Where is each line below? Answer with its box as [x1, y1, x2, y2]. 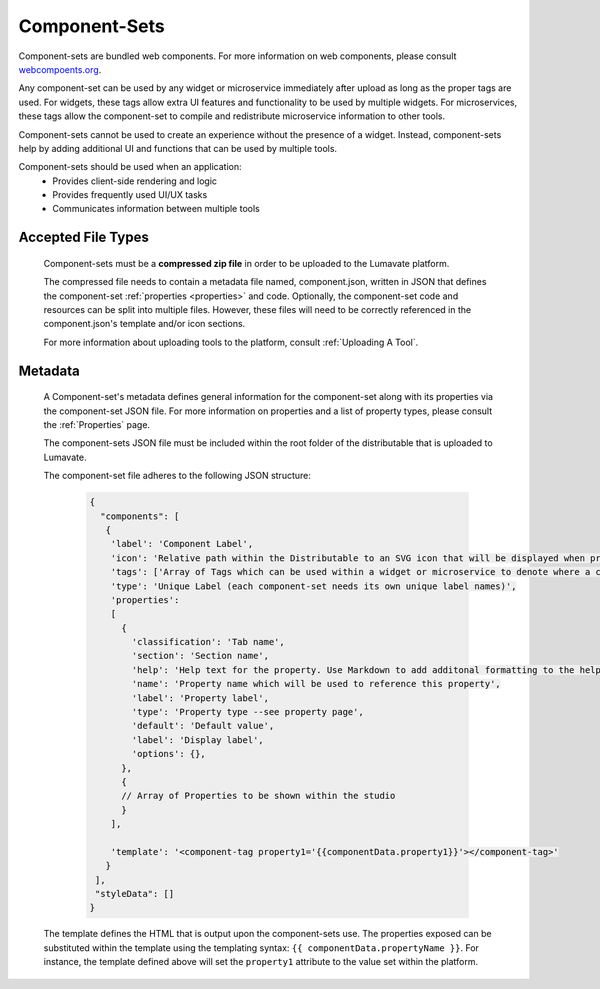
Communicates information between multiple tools [52, 203, 260, 215]
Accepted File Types [18, 229, 149, 246]
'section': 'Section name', [131, 650, 270, 662]
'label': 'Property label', [131, 692, 270, 704]
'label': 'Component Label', [110, 538, 254, 550]
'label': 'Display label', [131, 734, 264, 745]
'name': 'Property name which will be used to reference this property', [131, 678, 502, 690]
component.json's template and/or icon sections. [43, 318, 246, 330]
